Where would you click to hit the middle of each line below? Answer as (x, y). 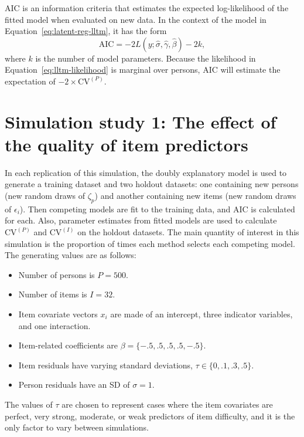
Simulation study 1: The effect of (141, 121)
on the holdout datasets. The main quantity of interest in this (188, 232)
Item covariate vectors (58, 314)
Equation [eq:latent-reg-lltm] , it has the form (86, 31)
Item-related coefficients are (68, 345)
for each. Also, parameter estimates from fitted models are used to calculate (141, 220)
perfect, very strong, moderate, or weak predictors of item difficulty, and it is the (150, 416)
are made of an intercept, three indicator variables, (201, 314)
